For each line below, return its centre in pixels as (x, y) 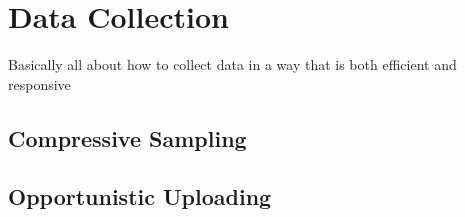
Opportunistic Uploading (140, 196)
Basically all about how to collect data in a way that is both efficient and (232, 64)
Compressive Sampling (127, 137)
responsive (39, 83)
